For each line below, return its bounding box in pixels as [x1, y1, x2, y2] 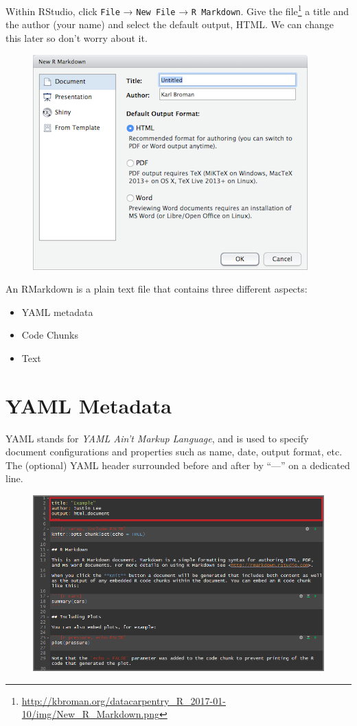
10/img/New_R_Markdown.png [21, 707, 159, 721]
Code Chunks [21, 328, 78, 342]
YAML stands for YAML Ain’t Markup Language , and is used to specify [5, 431, 309, 445]
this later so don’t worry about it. [5, 30, 148, 45]
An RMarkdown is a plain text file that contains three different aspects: [5, 282, 308, 296]
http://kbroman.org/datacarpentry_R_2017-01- [21, 693, 226, 707]
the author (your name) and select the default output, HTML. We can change [5, 17, 334, 32]
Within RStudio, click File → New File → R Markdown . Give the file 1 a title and [5, 2, 349, 18]
